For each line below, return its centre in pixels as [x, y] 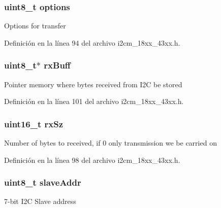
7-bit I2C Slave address [40, 201]
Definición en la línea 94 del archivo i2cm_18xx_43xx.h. [92, 42]
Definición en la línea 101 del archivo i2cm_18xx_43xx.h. [94, 101]
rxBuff [57, 65]
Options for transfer [35, 26]
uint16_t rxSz [34, 124]
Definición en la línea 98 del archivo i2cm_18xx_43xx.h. [92, 160]
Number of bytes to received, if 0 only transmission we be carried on [110, 143]
